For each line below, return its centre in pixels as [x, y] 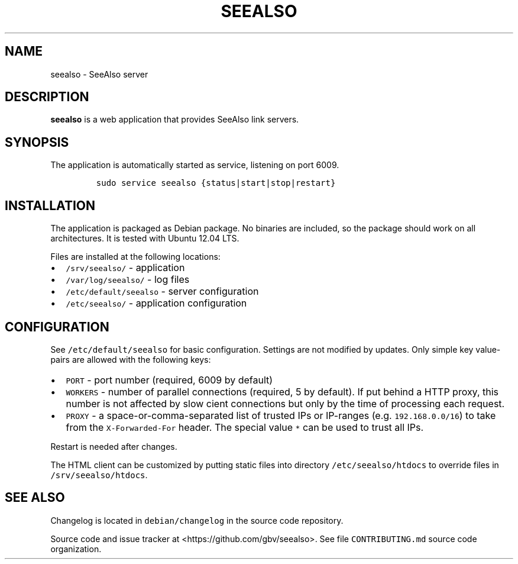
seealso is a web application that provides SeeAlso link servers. [175, 120]
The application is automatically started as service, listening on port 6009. [195, 165]
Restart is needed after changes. [114, 446]
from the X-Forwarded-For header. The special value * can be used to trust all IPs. [245, 427]
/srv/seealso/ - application [125, 268]
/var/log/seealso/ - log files [128, 280]
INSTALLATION [50, 205]
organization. [76, 549]
